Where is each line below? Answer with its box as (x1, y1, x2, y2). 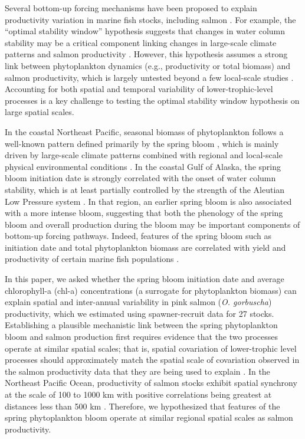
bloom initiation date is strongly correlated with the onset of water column (5, 172, 276, 184)
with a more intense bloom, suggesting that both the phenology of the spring (5, 207, 283, 219)
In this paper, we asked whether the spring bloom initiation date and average (5, 273, 284, 285)
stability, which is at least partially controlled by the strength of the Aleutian (5, 183, 285, 195)
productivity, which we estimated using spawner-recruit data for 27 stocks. (5, 307, 274, 319)
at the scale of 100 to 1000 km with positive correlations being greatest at (5, 388, 272, 400)
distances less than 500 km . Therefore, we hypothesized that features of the (5, 399, 280, 412)
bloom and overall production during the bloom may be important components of (5, 218, 300, 230)
